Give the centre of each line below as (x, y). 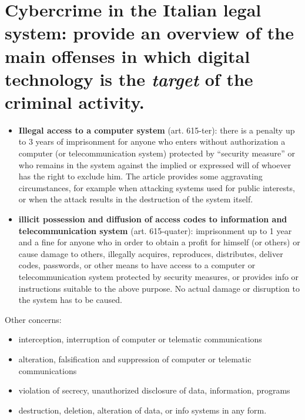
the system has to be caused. (70, 300)
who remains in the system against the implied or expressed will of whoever (155, 164)
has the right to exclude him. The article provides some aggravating (140, 176)
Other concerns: (33, 319)
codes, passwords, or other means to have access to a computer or (137, 265)
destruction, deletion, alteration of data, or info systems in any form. (143, 410)
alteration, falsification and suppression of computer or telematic (135, 359)
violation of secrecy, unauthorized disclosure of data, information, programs (154, 390)
